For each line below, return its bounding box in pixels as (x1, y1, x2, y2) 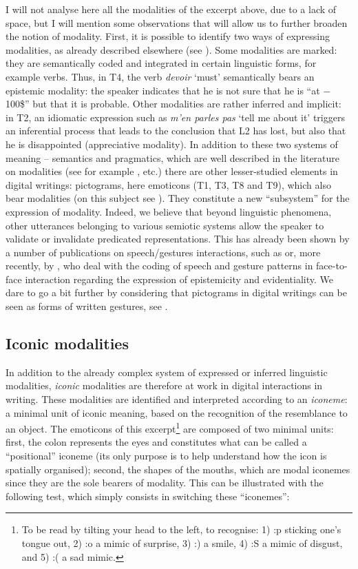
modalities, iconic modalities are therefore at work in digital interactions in (6, 378, 323, 393)
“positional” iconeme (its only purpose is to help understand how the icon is (6, 448, 327, 463)
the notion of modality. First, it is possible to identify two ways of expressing (6, 29, 330, 43)
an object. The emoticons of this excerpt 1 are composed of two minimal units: (6, 420, 334, 435)
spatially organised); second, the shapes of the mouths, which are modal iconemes (6, 462, 350, 476)
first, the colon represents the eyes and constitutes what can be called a (6, 435, 307, 449)
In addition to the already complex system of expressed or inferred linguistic (6, 364, 328, 379)
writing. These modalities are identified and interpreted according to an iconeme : (6, 392, 348, 406)
